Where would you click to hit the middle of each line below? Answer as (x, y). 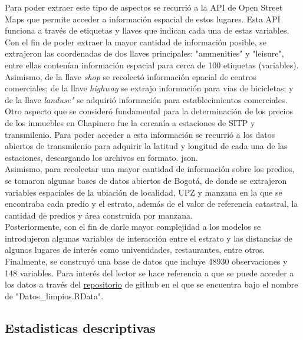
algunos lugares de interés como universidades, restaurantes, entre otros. (135, 250)
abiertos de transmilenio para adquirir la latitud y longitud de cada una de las (146, 146)
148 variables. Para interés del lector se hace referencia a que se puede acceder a (149, 273)
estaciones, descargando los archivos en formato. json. (101, 157)
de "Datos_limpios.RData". (54, 296)
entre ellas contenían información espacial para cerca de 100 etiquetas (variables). (152, 65)
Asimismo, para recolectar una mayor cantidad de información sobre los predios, (150, 169)
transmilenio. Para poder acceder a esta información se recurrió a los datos (140, 134)
